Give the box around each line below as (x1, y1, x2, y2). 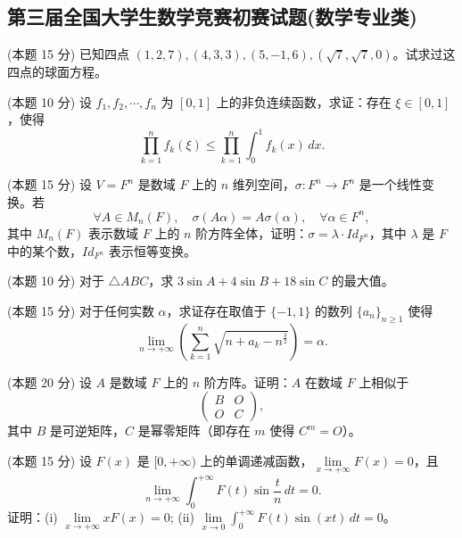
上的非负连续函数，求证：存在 (216, 92, 392, 111)
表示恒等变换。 (108, 241, 196, 260)
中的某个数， (7, 241, 82, 260)
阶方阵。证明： (203, 372, 292, 391)
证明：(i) (7, 508, 58, 526)
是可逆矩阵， (49, 421, 125, 440)
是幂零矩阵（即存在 (137, 421, 251, 440)
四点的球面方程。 (7, 62, 107, 81)
